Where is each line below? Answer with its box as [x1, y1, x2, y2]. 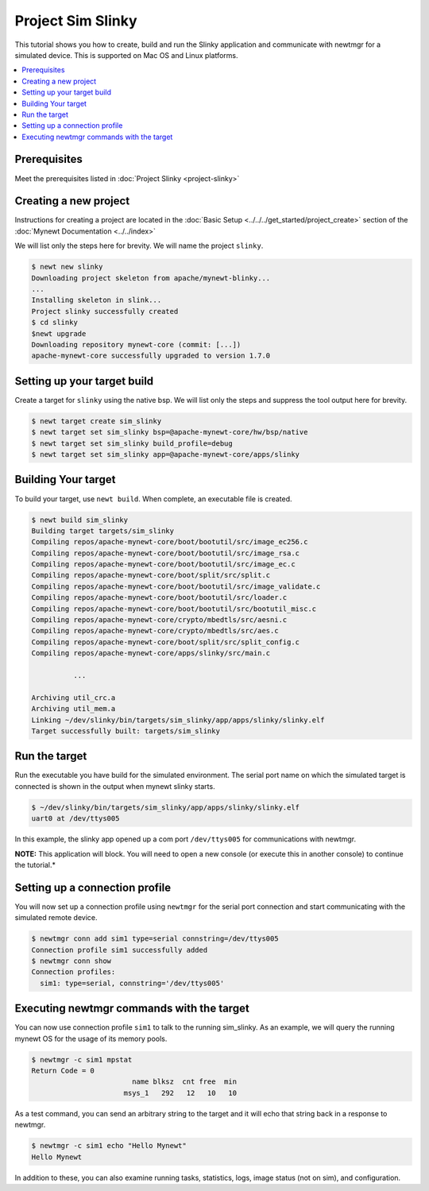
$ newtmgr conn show [31, 957, 111, 965]
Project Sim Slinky [14, 12, 138, 29]
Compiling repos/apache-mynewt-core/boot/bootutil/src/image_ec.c [31, 560, 296, 569]
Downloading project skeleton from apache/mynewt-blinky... [31, 273, 271, 282]
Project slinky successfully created [31, 307, 179, 315]
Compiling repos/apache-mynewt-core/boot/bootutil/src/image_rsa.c [31, 548, 300, 558]
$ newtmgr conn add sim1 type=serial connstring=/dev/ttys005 [31, 934, 279, 943]
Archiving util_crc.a [31, 693, 116, 702]
